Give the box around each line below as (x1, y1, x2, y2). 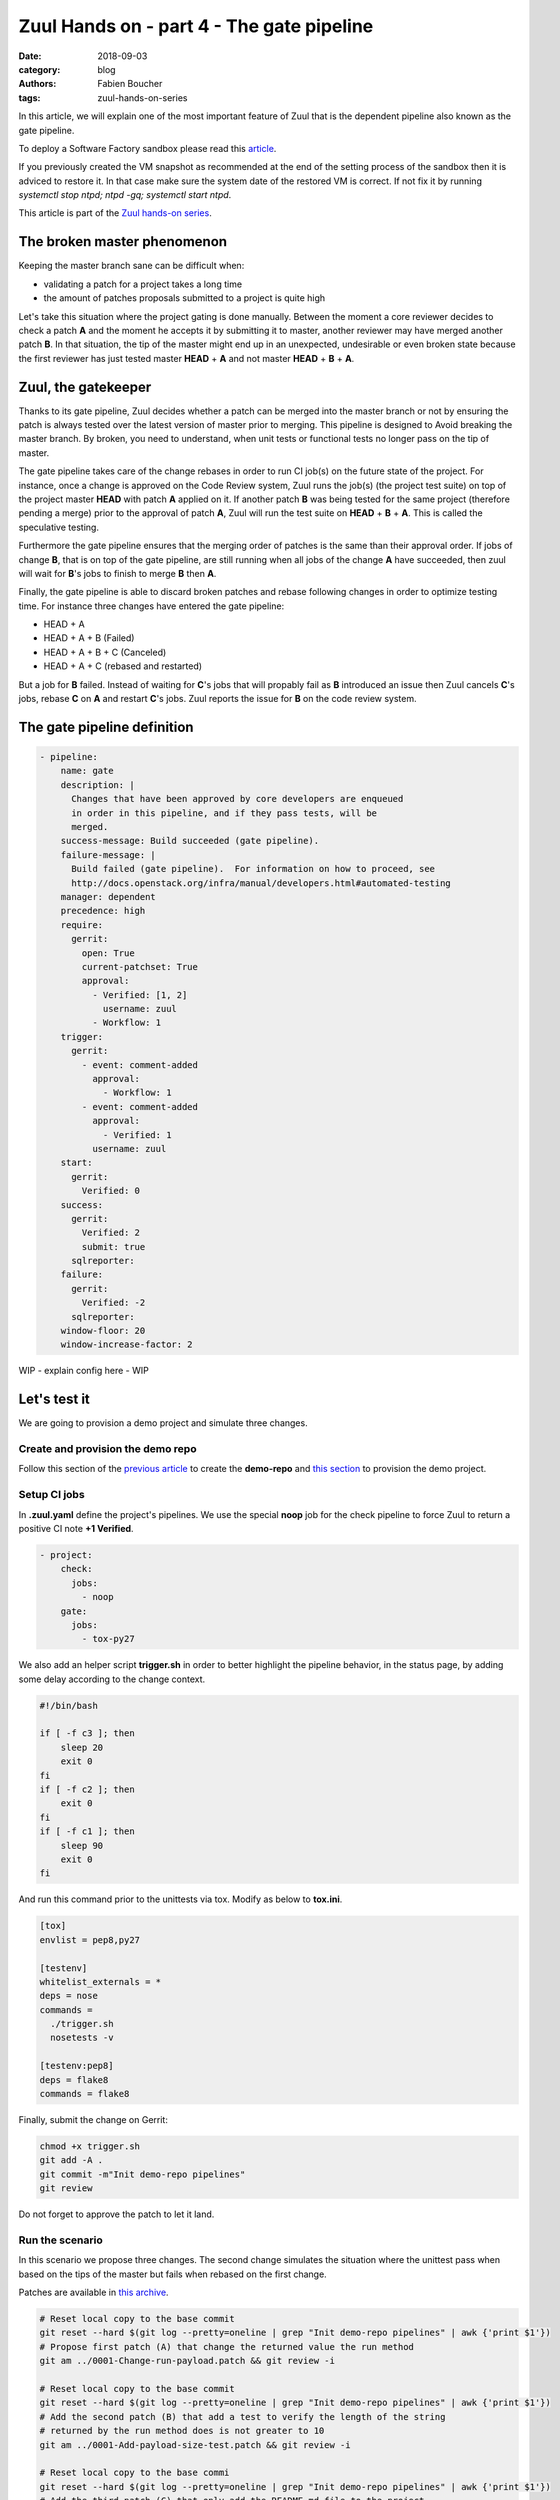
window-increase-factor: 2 (60, 1339, 194, 1350)
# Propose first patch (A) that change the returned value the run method (39, 2341, 415, 2352)
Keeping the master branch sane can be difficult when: (18, 260, 245, 272)
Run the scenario (18, 2233, 104, 2247)
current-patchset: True (81, 961, 199, 972)
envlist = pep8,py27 (39, 1934, 140, 1945)
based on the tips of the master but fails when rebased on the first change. (18, 2268, 327, 2280)
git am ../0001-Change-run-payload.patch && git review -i (39, 2355, 335, 2367)
